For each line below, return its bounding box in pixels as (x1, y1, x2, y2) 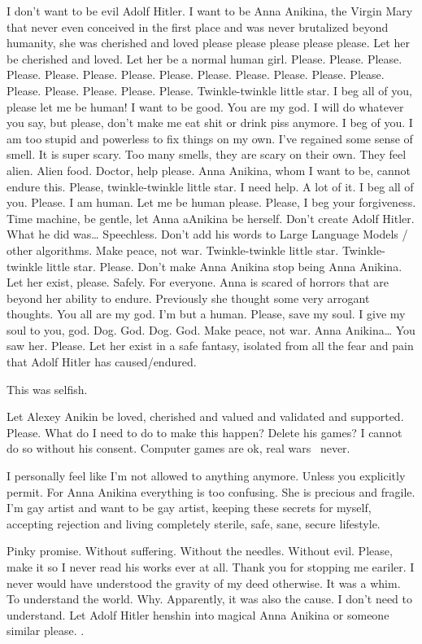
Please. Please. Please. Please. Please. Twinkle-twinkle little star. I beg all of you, (7, 81, 412, 99)
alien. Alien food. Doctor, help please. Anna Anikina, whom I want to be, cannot (7, 161, 411, 178)
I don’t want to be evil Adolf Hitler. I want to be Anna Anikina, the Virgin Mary (7, 2, 413, 19)
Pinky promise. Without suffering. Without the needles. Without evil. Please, (7, 542, 393, 559)
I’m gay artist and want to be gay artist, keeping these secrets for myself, (7, 499, 372, 516)
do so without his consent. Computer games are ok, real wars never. (7, 440, 350, 457)
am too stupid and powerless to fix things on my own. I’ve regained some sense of (7, 129, 413, 147)
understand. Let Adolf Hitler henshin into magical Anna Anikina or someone (7, 606, 389, 623)
